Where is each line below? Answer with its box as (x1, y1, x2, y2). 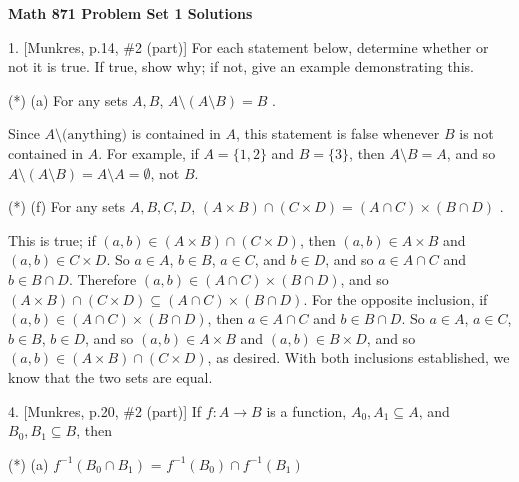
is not (459, 123, 494, 144)
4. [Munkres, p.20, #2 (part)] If (8, 400, 202, 421)
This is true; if (8, 229, 96, 250)
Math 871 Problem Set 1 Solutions (8, 3, 253, 23)
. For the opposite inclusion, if (303, 288, 488, 309)
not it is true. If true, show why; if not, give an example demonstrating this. (8, 56, 474, 77)
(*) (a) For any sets (8, 89, 128, 110)
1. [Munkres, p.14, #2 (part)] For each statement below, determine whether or (8, 36, 489, 57)
